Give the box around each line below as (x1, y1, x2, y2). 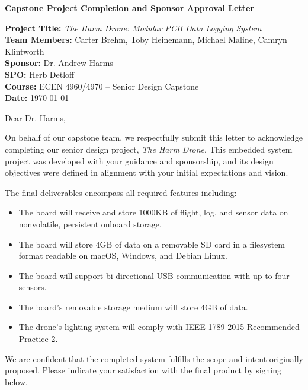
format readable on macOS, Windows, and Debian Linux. (18, 249, 227, 262)
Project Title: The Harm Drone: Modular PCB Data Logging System (5, 21, 262, 34)
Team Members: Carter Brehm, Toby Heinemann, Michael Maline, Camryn (5, 33, 287, 46)
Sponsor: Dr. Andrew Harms (5, 56, 113, 69)
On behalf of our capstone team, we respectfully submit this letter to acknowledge (5, 131, 303, 144)
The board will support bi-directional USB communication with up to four (18, 269, 290, 281)
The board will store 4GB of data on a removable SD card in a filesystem (18, 237, 285, 250)
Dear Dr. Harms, (5, 111, 66, 123)
